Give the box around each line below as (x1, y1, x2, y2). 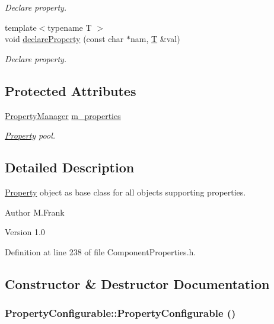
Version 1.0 (5, 226, 45, 238)
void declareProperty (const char (5, 33, 124, 45)
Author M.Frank (5, 206, 65, 218)
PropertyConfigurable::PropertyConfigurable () (5, 306, 236, 320)
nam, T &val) (130, 33, 180, 45)
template (5, 21, 37, 33)
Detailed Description (5, 158, 135, 177)
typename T (47, 21, 92, 33)
